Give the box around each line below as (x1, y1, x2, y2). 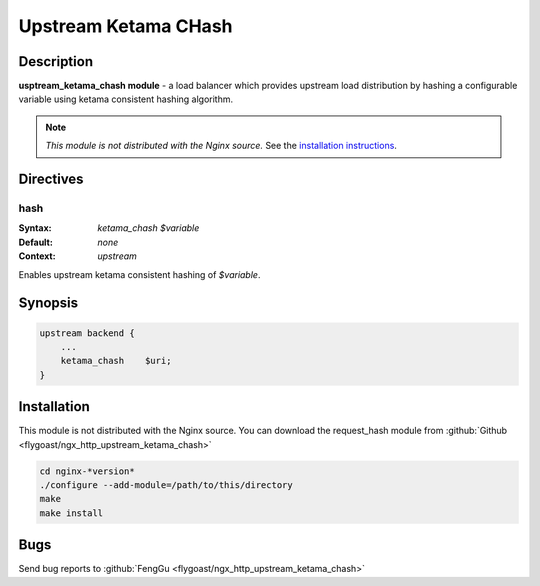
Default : (18, 236, 54, 248)
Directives (18, 171, 84, 188)
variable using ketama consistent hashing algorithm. (18, 93, 234, 105)
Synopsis (18, 295, 79, 312)
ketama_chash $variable (97, 222, 200, 234)
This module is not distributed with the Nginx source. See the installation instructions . (45, 140, 397, 152)
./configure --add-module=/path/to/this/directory (39, 480, 294, 490)
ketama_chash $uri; (60, 355, 172, 367)
